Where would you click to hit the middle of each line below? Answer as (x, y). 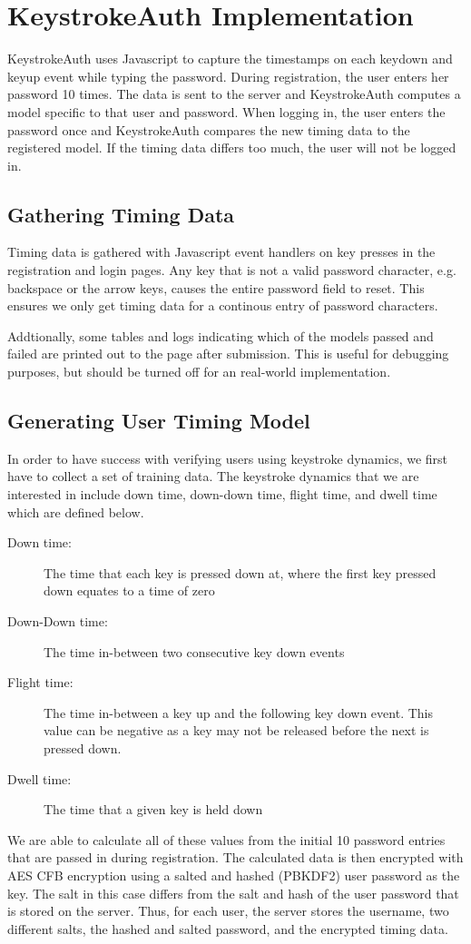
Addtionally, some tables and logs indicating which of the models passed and (221, 335)
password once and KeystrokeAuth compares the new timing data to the (209, 129)
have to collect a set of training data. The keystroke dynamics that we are (213, 476)
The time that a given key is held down (153, 809)
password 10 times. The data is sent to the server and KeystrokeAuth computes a (234, 94)
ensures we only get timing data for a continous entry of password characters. (223, 305)
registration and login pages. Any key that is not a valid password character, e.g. (232, 270)
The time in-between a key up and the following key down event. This (238, 712)
